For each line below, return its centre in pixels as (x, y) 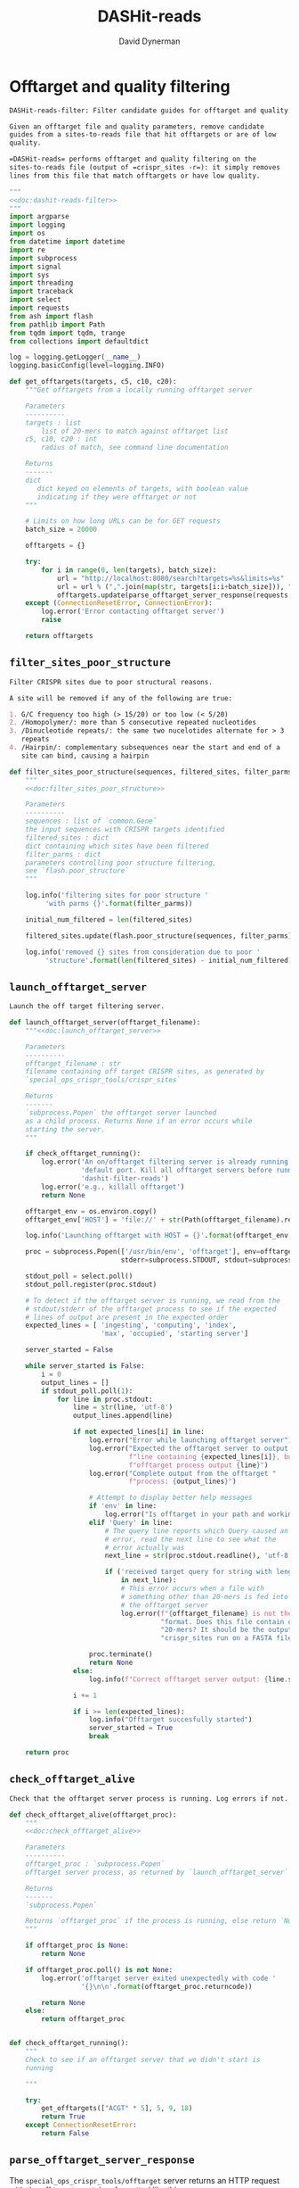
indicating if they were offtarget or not (117, 497)
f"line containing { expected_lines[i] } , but (212, 1456)
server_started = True (131, 1728)
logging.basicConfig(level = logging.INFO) (87, 366)
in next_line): (149, 1580)
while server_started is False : (85, 1366)
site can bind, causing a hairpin (85, 756)
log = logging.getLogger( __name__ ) (75, 357)
